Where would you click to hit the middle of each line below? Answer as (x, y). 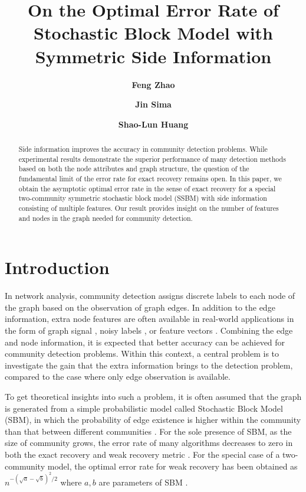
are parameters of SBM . (143, 482)
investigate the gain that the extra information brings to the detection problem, (149, 365)
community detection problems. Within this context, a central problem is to (142, 353)
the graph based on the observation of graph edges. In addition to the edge (140, 307)
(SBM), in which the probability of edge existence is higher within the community (153, 420)
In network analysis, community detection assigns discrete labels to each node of (150, 296)
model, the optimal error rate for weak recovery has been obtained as (172, 466)
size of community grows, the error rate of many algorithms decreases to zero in (149, 443)
